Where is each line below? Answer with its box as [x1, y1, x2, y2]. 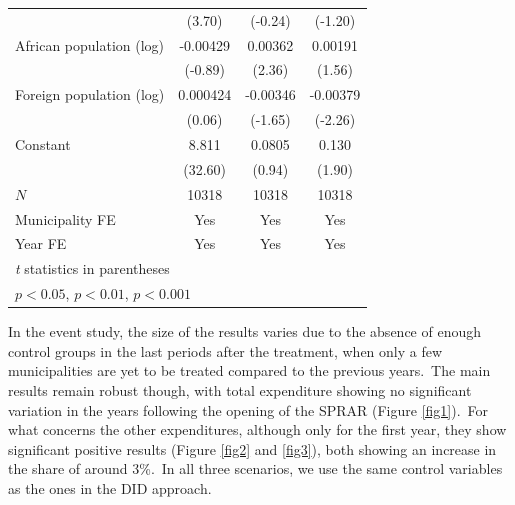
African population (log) [15, 34, 165, 55]
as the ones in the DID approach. [8, 477, 212, 498]
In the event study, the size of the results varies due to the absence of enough [8, 321, 481, 342]
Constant [15, 133, 71, 154]
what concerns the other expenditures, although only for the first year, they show [8, 419, 507, 440]
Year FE [15, 233, 67, 254]
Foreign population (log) [15, 84, 165, 105]
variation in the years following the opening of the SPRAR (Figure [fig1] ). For [8, 399, 489, 420]
